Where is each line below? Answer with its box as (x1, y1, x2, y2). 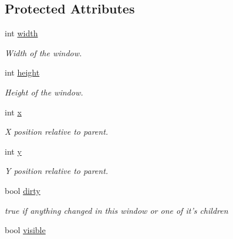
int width (5, 27, 38, 39)
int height (5, 66, 40, 78)
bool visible (5, 224, 46, 236)
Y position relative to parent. (5, 165, 109, 177)
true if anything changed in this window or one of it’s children (5, 204, 228, 216)
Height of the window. (5, 86, 83, 98)
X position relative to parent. (5, 125, 109, 138)
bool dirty (5, 184, 40, 196)
